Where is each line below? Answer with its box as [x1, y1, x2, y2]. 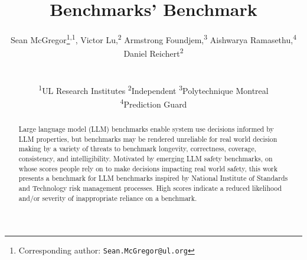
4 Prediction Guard [120, 96, 187, 110]
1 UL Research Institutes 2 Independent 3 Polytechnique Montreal [38, 82, 269, 96]
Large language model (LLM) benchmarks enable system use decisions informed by [18, 124, 274, 134]
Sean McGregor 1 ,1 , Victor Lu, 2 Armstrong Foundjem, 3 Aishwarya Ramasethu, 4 [11, 32, 296, 45]
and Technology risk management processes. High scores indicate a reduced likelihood [18, 183, 282, 193]
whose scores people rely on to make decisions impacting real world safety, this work [18, 163, 278, 173]
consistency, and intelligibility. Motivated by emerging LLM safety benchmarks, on [18, 154, 273, 164]
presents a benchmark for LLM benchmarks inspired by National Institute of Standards [18, 173, 288, 183]
